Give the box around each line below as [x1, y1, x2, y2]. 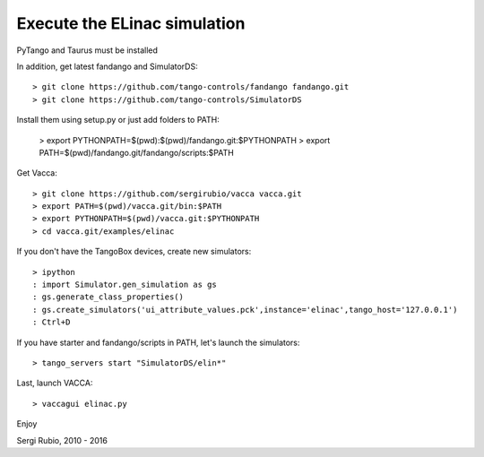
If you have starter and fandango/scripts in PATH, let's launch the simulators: [16, 337, 300, 348]
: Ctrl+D [32, 317, 71, 327]
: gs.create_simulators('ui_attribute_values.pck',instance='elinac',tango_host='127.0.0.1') [32, 305, 458, 315]
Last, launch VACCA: [16, 377, 93, 389]
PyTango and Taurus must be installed [16, 45, 159, 56]
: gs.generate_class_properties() [32, 292, 184, 302]
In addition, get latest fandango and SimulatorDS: [16, 61, 198, 72]
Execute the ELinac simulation [16, 13, 246, 33]
